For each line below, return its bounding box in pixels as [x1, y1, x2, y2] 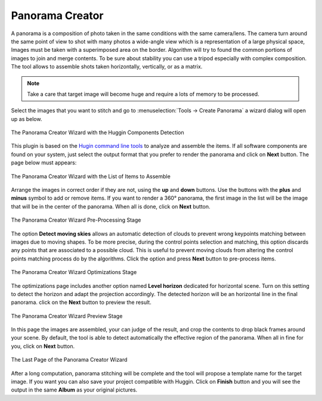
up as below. [11, 115, 42, 122]
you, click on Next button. [11, 343, 75, 350]
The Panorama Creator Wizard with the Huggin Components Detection [11, 129, 184, 136]
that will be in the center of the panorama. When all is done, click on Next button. [11, 203, 211, 210]
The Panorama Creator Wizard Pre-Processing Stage [11, 216, 141, 223]
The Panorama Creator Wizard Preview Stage [11, 312, 123, 319]
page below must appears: [11, 159, 77, 166]
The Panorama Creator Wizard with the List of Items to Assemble [11, 173, 171, 180]
